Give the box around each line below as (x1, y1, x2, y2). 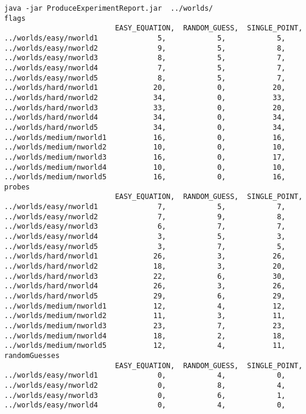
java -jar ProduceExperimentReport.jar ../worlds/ (4, 4, 213, 13)
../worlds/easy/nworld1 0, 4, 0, (4, 371, 286, 380)
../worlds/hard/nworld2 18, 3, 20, (4, 262, 286, 271)
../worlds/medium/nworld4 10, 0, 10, (4, 163, 286, 172)
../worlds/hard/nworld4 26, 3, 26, (4, 282, 286, 291)
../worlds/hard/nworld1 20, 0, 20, (4, 83, 286, 92)
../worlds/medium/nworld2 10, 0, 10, (4, 143, 286, 152)
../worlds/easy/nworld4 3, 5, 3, (4, 232, 286, 241)
